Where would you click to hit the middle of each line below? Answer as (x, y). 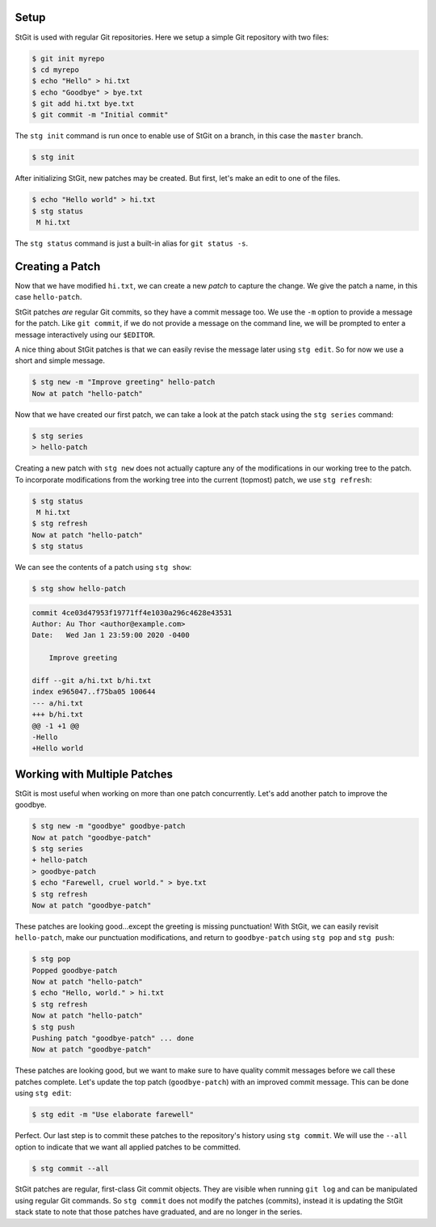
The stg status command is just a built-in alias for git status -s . (132, 243)
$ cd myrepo (56, 70)
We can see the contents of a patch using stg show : (103, 567)
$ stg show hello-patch (79, 589)
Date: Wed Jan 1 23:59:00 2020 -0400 (111, 635)
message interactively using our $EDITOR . (85, 335)
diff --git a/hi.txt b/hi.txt (92, 680)
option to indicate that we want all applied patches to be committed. (128, 1147)
